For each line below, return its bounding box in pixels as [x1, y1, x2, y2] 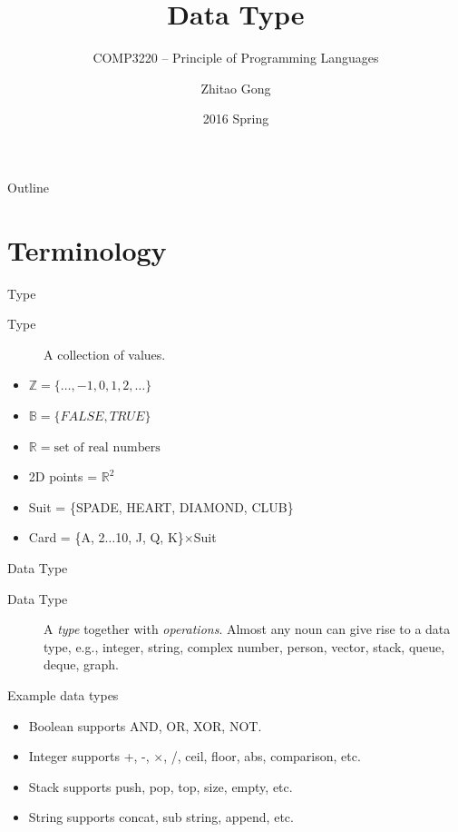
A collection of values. [44, 344, 166, 363]
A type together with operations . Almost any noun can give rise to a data [44, 619, 451, 639]
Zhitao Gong [200, 78, 271, 97]
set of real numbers [54, 441, 161, 454]
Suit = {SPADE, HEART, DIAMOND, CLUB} [28, 497, 294, 516]
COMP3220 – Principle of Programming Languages [93, 48, 379, 67]
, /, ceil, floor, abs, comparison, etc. [163, 747, 361, 766]
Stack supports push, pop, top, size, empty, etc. [28, 777, 293, 796]
